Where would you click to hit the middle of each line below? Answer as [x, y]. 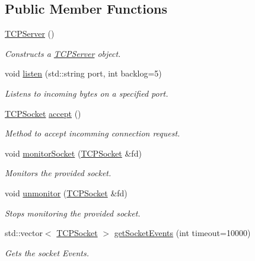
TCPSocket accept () [43, 113]
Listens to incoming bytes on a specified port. [87, 93]
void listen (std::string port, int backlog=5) [83, 73]
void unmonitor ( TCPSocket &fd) [66, 192]
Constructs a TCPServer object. [63, 53]
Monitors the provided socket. [58, 173]
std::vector [24, 233]
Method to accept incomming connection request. [93, 133]
